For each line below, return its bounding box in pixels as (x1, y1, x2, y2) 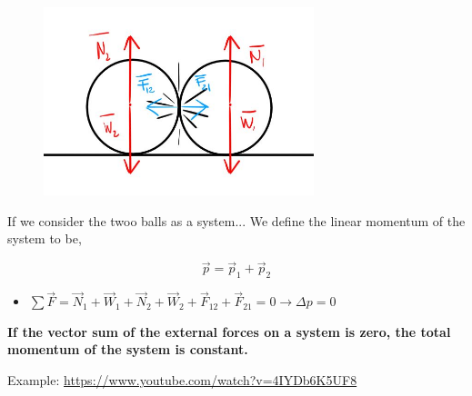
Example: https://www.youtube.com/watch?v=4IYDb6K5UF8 (7, 370, 357, 389)
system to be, (7, 229, 82, 248)
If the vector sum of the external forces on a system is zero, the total (7, 322, 451, 341)
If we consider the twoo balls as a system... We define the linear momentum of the (7, 211, 466, 230)
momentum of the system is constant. (7, 340, 248, 359)
